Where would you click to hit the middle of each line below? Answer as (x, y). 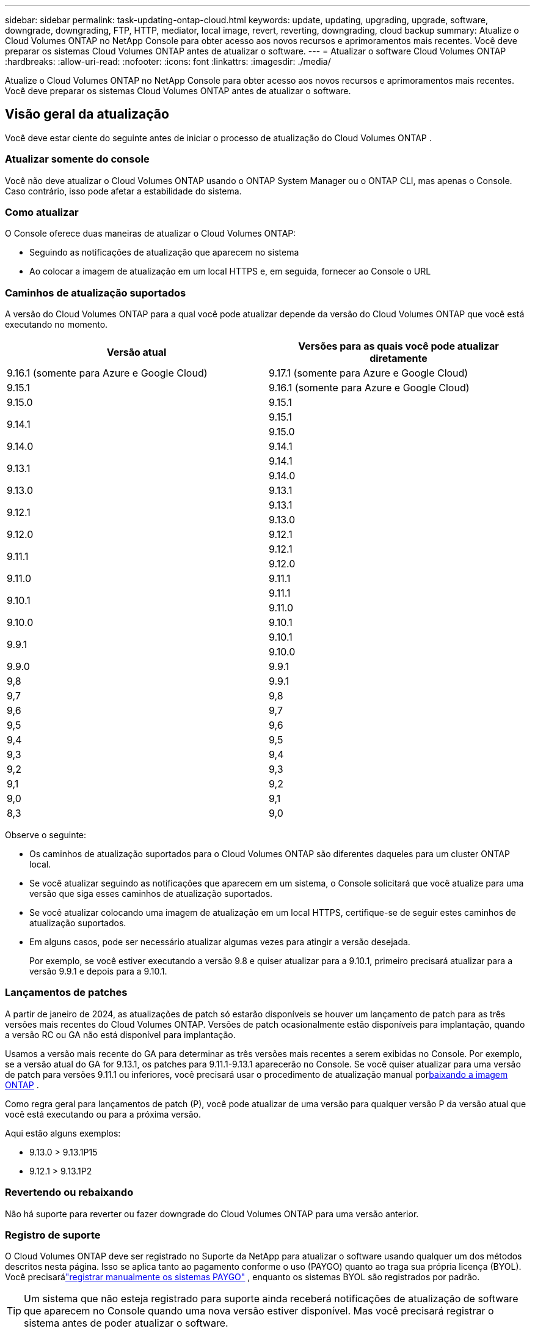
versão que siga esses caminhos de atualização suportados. (151, 894)
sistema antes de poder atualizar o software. (126, 1323)
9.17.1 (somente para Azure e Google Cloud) (369, 373)
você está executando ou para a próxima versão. (103, 1114)
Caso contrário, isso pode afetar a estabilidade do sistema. (123, 191)
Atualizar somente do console (77, 159)
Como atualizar (42, 212)
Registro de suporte (53, 1235)
